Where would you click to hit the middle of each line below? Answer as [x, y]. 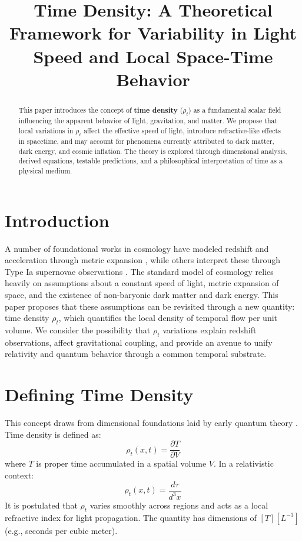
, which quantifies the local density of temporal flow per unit [168, 318]
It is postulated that [41, 505]
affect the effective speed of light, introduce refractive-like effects [182, 130]
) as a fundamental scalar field [235, 109]
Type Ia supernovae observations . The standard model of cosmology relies [139, 271]
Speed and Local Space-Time [153, 56]
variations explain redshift [210, 330]
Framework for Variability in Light [153, 33]
